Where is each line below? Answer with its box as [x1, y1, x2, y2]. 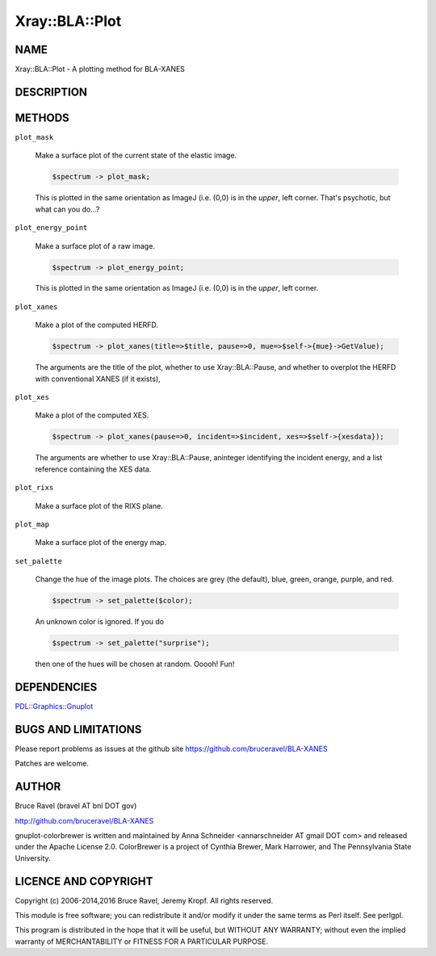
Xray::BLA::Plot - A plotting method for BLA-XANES [15, 65, 186, 74]
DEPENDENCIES [15, 680, 98, 694]
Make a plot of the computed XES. [35, 410, 149, 420]
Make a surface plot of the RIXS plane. [35, 501, 163, 510]
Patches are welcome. [15, 759, 89, 769]
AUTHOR [15, 780, 61, 794]
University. [15, 853, 52, 863]
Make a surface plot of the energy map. [35, 538, 167, 547]
